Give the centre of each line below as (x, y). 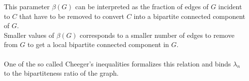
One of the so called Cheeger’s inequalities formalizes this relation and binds (117, 63)
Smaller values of (29, 35)
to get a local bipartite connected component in (98, 44)
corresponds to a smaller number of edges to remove (157, 35)
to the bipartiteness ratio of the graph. (61, 73)
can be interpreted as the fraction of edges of (142, 6)
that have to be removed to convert (72, 16)
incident (230, 6)
